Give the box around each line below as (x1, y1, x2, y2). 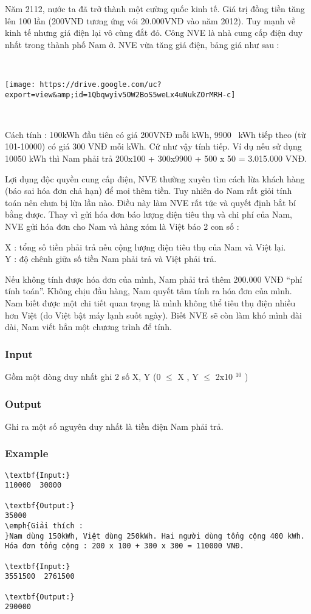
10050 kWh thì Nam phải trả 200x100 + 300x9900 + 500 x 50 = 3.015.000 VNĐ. (5, 152, 307, 165)
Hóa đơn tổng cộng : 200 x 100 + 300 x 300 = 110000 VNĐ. (5, 542, 244, 551)
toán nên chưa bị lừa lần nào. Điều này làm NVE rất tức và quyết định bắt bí (5, 196, 296, 209)
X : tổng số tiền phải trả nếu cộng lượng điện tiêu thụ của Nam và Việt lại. (5, 240, 286, 253)
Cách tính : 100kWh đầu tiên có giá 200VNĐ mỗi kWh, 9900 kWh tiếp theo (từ (5, 128, 306, 140)
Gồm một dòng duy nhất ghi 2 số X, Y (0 (5, 370, 161, 382)
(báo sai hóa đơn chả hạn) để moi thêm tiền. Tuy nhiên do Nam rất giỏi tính (5, 184, 292, 197)
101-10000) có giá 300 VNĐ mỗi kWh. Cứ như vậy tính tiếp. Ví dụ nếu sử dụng (5, 140, 302, 153)
